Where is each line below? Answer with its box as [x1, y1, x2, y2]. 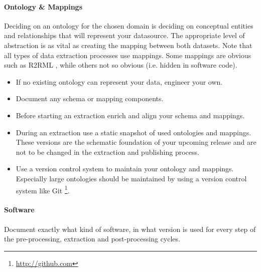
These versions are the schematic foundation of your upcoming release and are [16, 137, 256, 147]
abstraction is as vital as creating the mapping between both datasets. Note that [4, 40, 252, 50]
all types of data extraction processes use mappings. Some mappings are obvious [4, 50, 251, 60]
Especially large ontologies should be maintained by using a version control [16, 173, 247, 183]
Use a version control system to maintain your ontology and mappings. [16, 163, 234, 174]
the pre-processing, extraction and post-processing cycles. [4, 233, 180, 244]
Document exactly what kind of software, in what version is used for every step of [4, 223, 256, 234]
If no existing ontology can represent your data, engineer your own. [16, 76, 223, 87]
